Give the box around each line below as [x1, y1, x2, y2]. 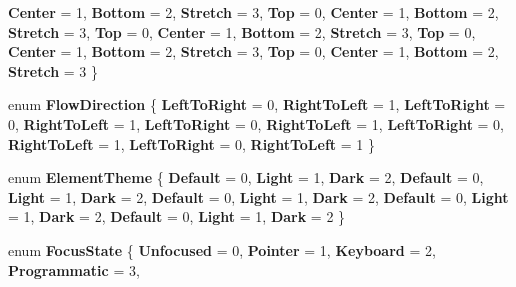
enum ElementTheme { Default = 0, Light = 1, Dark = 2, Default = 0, [8, 167, 484, 188]
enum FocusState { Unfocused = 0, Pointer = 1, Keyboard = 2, [8, 239, 436, 260]
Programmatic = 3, [8, 259, 140, 280]
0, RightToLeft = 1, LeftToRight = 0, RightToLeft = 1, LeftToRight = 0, [8, 113, 505, 134]
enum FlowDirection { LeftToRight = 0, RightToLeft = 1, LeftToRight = [8, 94, 506, 115]
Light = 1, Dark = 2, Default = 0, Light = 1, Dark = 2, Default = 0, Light [8, 186, 509, 207]
